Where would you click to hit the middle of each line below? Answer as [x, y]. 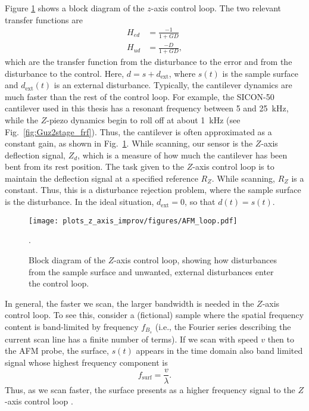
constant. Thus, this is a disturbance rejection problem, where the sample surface [153, 190]
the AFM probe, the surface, [57, 351]
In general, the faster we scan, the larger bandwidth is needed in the [129, 303]
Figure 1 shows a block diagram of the [75, 8]
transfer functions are [44, 19]
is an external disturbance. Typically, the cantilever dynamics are [173, 85]
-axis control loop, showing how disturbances [195, 259]
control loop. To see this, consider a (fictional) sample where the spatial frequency [154, 315]
